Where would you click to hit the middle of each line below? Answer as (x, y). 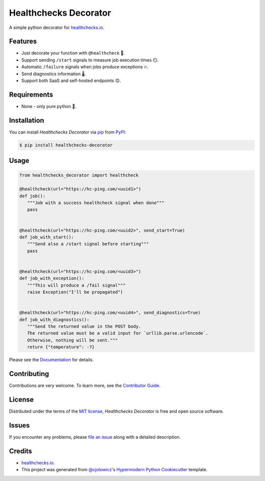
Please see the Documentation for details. (51, 360)
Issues (19, 425)
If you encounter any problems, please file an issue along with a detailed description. (95, 437)
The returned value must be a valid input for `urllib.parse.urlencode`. (118, 333)
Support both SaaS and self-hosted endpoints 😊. (71, 80)
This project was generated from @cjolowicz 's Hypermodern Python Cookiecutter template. (115, 470)
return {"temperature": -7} (61, 347)
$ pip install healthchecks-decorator (66, 145)
